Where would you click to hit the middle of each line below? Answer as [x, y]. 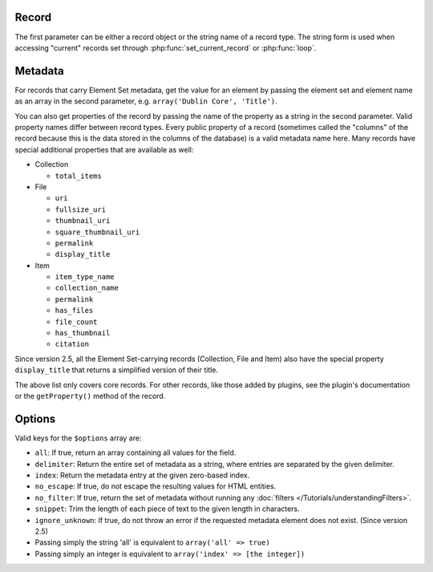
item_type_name [85, 277]
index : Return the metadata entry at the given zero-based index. [142, 475]
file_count [76, 322]
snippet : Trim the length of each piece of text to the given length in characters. [167, 509]
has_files [74, 310]
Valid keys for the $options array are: [78, 438]
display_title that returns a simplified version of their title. [117, 370]
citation [72, 344]
